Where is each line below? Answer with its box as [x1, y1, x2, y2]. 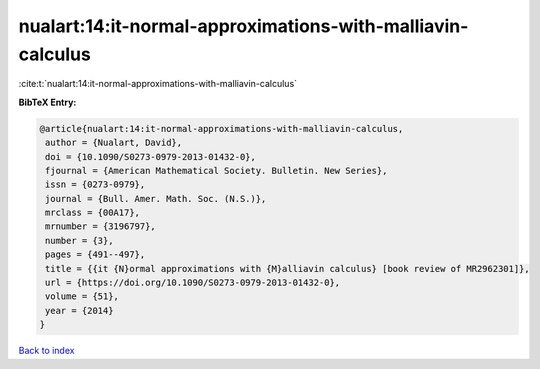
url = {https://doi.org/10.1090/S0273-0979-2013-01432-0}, [45, 277, 341, 289]
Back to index [18, 345, 75, 357]
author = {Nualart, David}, [45, 137, 183, 149]
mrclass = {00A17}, [45, 207, 140, 219]
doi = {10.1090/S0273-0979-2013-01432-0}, [45, 151, 257, 162]
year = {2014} [45, 305, 114, 316]
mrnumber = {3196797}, [45, 221, 157, 232]
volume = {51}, [45, 291, 120, 302]
